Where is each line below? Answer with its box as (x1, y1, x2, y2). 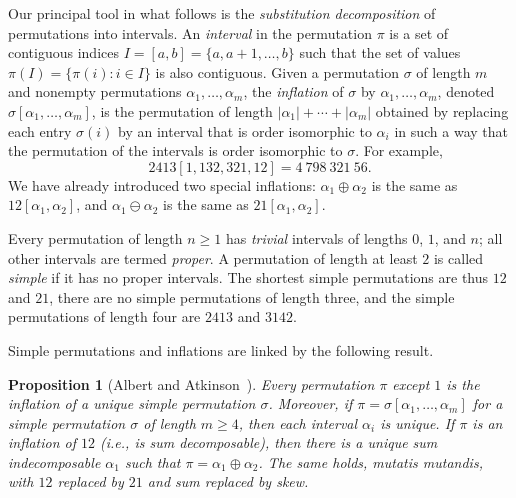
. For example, (355, 140, 443, 161)
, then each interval (238, 412, 358, 433)
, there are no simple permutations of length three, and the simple (49, 286, 455, 307)
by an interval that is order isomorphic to (118, 120, 372, 141)
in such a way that (394, 120, 509, 141)
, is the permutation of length (91, 100, 273, 121)
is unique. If (380, 412, 455, 433)
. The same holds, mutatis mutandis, (258, 451, 483, 472)
